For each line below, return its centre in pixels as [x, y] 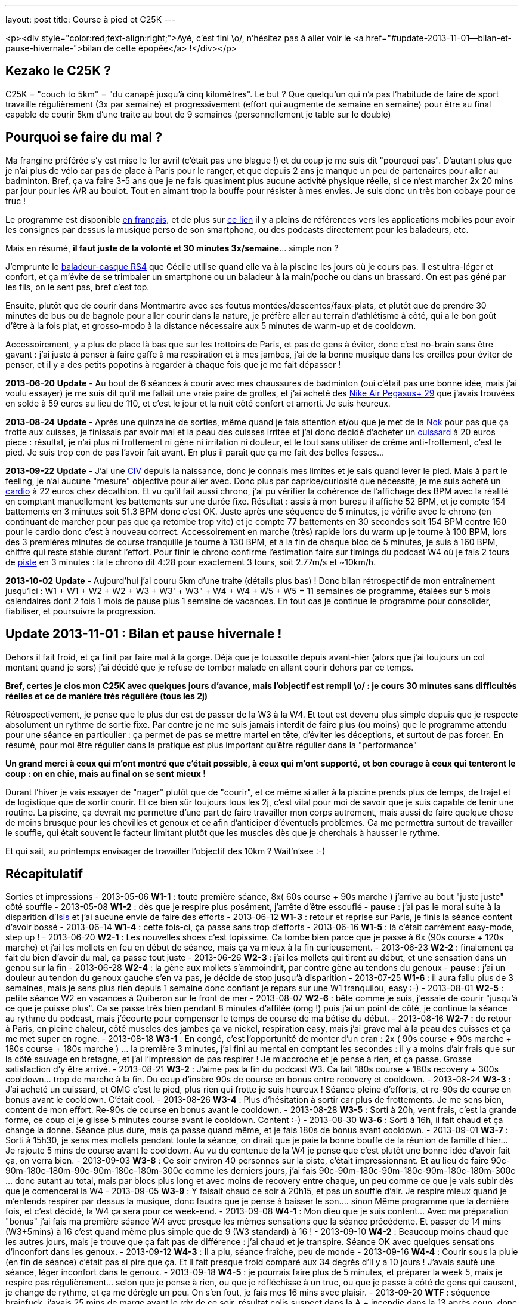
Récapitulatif [44, 874]
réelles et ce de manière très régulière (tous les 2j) [107, 696]
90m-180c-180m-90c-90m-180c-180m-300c [94, 1171]
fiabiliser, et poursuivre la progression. [81, 611]
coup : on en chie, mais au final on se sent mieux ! [106, 773]
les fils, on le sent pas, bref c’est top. [78, 287]
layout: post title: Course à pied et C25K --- [91, 19]
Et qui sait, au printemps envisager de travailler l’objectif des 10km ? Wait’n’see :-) [165, 851]
